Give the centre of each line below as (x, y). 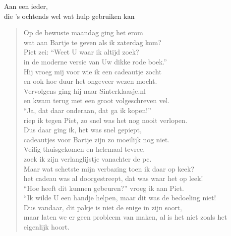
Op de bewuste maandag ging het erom (83, 32)
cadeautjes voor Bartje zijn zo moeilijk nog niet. (97, 139)
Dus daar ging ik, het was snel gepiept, (83, 130)
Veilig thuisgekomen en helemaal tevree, (84, 149)
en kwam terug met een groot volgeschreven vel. (96, 100)
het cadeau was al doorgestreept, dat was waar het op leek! (113, 178)
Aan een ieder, (26, 6)
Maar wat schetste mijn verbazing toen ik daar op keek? (109, 168)
